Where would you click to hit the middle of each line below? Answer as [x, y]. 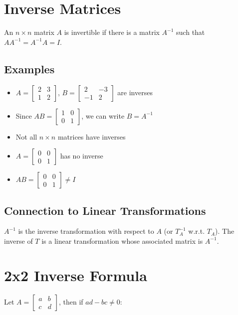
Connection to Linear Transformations [105, 210]
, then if [71, 301]
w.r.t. [197, 231]
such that [191, 32]
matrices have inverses [92, 136]
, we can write [103, 115]
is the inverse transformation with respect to [86, 231]
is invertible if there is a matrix [112, 32]
